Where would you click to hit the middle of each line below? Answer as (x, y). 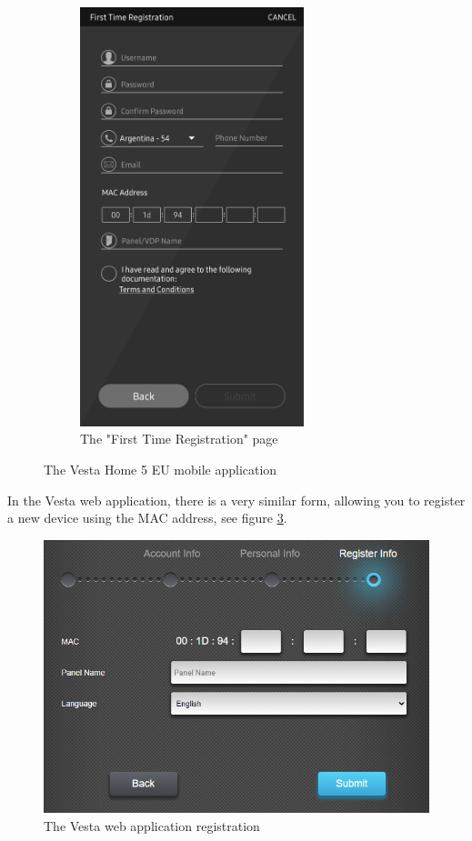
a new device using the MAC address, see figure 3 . (147, 518)
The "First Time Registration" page (179, 439)
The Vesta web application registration (152, 825)
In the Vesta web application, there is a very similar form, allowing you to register (236, 500)
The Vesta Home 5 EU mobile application (161, 469)
